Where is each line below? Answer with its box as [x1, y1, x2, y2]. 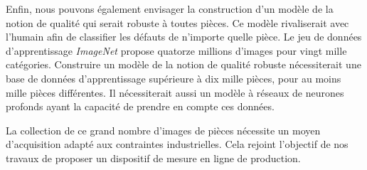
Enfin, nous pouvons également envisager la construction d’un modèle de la [6, 1, 334, 16]
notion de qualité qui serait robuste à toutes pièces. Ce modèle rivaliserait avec [6, 15, 349, 30]
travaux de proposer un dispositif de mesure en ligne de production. [6, 150, 301, 165]
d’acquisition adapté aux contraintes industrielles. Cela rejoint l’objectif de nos [6, 137, 349, 152]
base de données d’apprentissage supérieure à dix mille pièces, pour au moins [6, 70, 341, 85]
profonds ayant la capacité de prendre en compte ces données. [6, 99, 275, 114]
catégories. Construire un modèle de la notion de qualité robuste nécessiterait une [6, 57, 361, 72]
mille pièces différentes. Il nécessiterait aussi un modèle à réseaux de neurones [6, 85, 344, 100]
